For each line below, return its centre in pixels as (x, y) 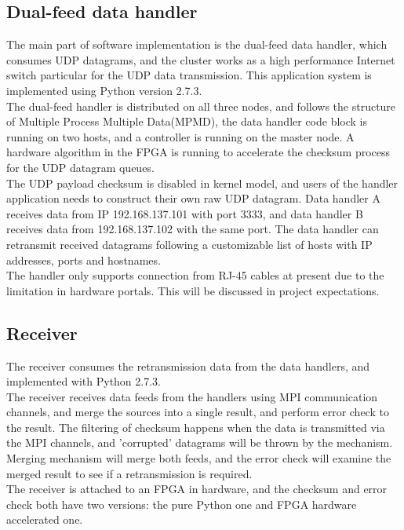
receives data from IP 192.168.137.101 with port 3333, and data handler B (185, 213)
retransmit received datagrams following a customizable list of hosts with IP (189, 244)
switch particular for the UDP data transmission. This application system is (189, 75)
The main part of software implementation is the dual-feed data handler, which (197, 44)
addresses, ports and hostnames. (84, 260)
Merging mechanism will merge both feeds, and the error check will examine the (199, 458)
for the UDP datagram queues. (80, 167)
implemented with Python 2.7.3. (84, 381)
